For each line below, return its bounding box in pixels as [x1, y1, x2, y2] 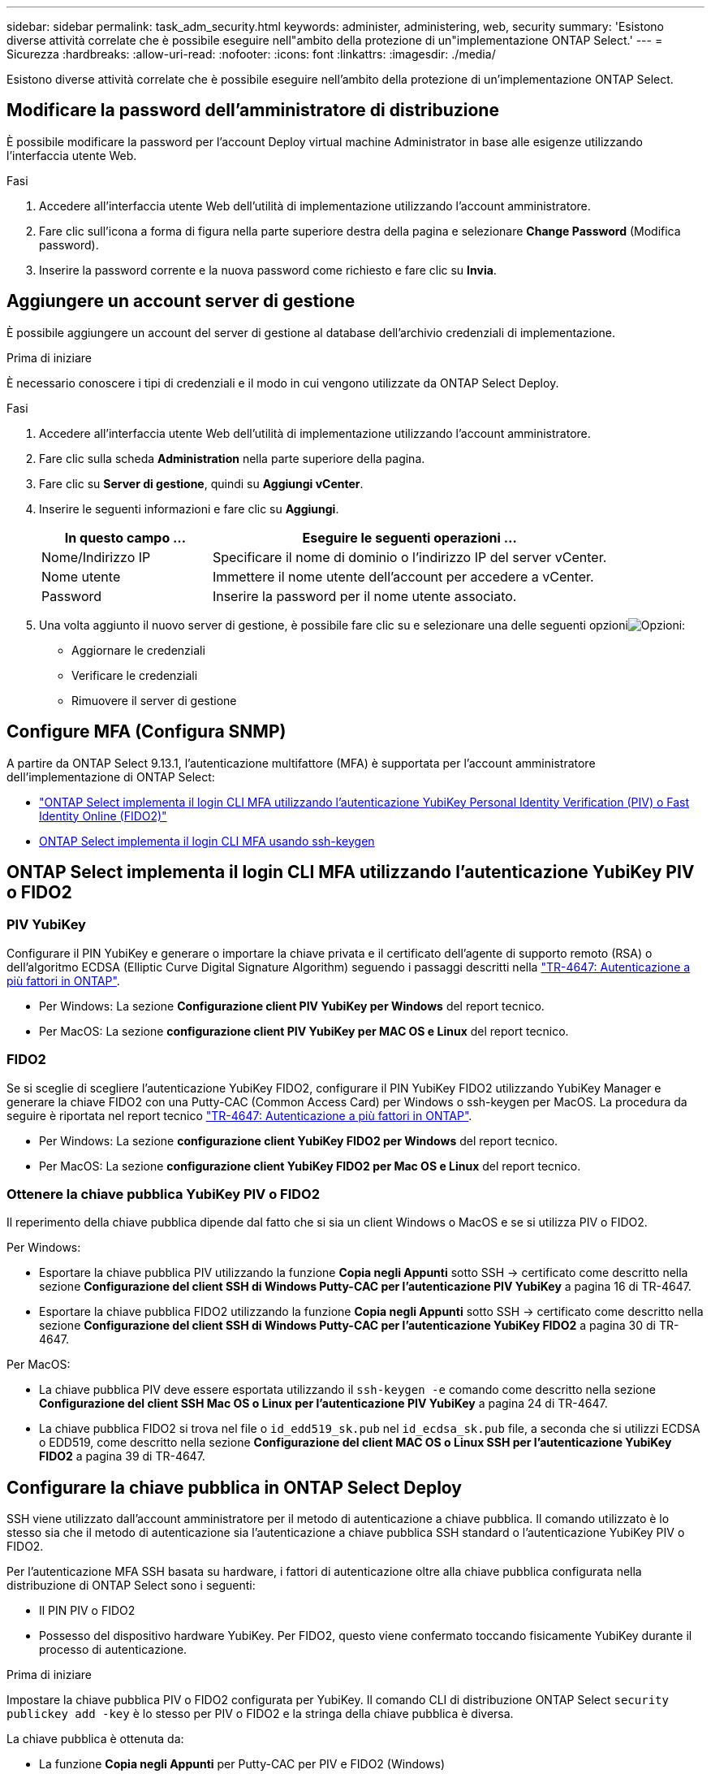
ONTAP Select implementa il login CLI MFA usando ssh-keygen [39, 833, 375, 848]
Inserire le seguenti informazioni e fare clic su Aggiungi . [39, 501, 339, 516]
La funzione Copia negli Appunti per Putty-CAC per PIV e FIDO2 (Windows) [39, 1757, 446, 1772]
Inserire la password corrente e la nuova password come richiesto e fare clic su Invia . [39, 262, 497, 277]
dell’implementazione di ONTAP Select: [6, 769, 215, 784]
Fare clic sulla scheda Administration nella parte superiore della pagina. [39, 451, 425, 465]
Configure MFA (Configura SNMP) [6, 721, 287, 742]
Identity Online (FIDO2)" [39, 808, 167, 823]
